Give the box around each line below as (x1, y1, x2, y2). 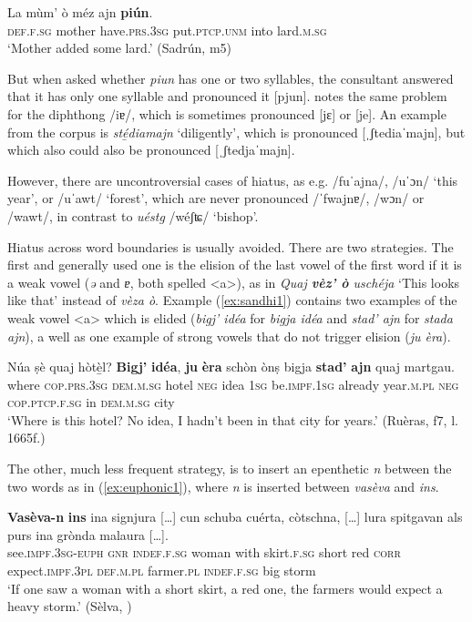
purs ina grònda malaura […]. (7, 525, 169, 544)
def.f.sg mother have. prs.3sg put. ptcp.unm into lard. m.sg (7, 20, 327, 39)
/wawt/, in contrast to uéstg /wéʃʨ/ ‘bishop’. (7, 206, 259, 225)
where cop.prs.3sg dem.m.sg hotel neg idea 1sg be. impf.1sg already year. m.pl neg (7, 374, 459, 393)
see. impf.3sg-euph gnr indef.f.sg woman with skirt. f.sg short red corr (7, 543, 401, 562)
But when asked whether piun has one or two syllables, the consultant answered (7, 68, 454, 87)
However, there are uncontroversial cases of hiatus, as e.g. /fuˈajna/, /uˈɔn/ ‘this (7, 170, 458, 189)
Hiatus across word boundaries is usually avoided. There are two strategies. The (7, 237, 454, 256)
